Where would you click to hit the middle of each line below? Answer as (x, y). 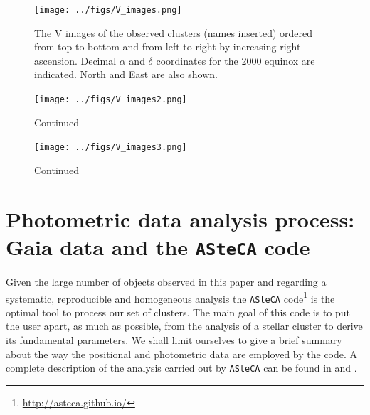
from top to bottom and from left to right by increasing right (168, 47)
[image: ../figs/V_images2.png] (111, 100)
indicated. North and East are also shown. (126, 74)
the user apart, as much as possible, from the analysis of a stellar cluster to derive (184, 326)
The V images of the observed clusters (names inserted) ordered (174, 32)
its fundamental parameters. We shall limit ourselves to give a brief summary (174, 340)
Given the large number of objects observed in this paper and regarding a (166, 281)
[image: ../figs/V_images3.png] (111, 147)
